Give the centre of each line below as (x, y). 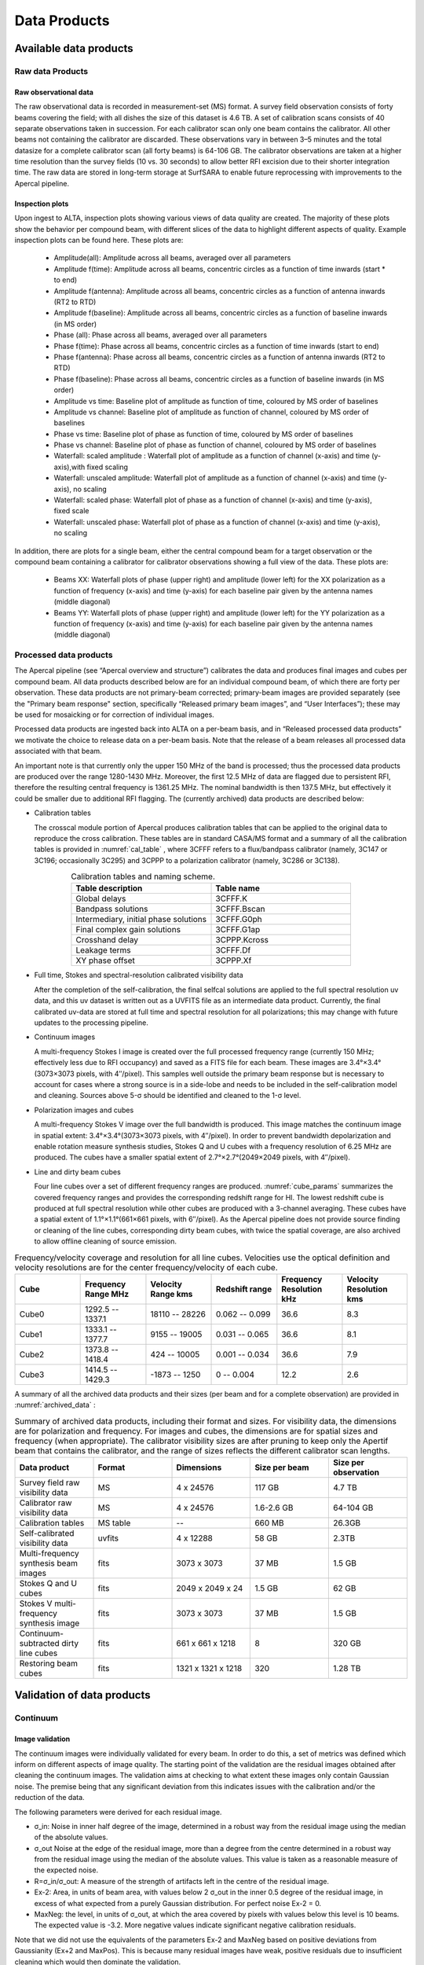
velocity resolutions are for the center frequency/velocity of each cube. (146, 1267)
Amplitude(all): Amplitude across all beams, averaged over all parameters (172, 258)
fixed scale (71, 511)
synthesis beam (49, 1563)
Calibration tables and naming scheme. (143, 876)
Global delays (101, 898)
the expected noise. (66, 1870)
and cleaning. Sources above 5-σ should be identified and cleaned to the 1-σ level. (168, 1096)
